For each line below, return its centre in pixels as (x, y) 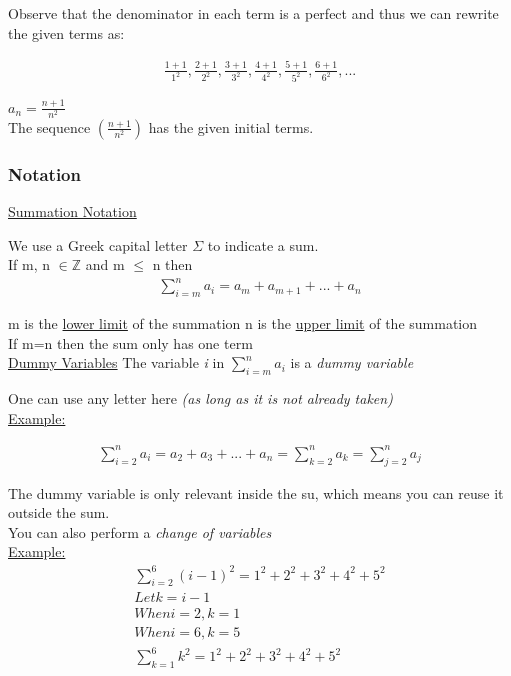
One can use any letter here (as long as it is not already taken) (200, 398)
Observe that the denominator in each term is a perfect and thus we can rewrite (253, 13)
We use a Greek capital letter (98, 244)
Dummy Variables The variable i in (116, 362)
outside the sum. (59, 512)
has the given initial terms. (231, 126)
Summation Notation (72, 211)
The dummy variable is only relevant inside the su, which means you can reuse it (256, 492)
